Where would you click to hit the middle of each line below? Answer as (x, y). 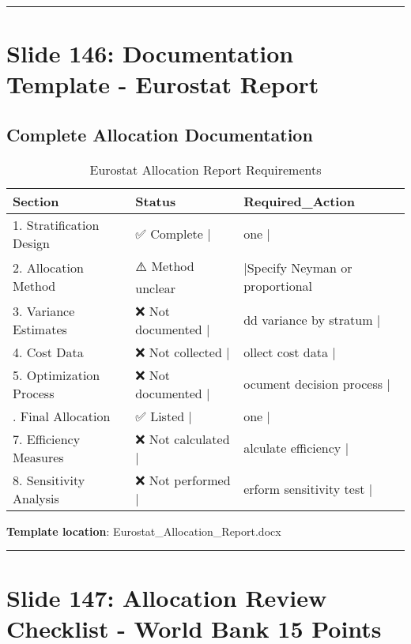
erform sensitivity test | (308, 489)
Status (156, 201)
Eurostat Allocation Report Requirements (205, 169)
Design (31, 243)
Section (36, 201)
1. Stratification (56, 224)
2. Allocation (48, 268)
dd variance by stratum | (312, 320)
